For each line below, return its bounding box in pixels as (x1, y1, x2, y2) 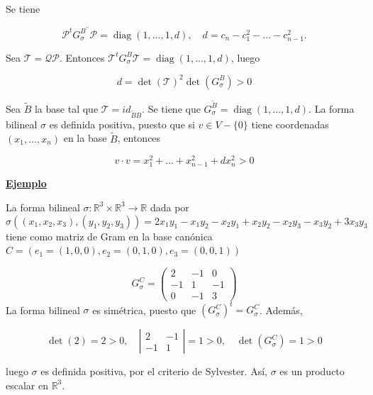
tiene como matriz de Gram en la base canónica (6, 228, 213, 243)
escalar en (6, 377, 48, 392)
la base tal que (34, 101, 99, 116)
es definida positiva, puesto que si (49, 116, 195, 131)
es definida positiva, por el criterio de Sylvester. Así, (40, 364, 267, 379)
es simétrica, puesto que (92, 302, 196, 317)
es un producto (279, 364, 345, 379)
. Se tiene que (142, 101, 201, 116)
